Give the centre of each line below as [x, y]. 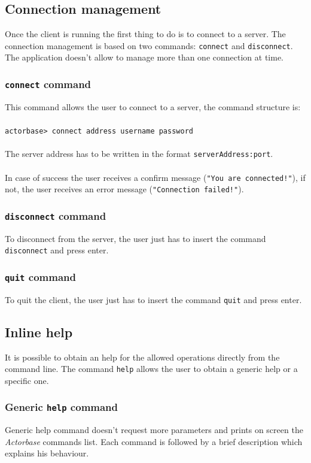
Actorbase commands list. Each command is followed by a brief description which [154, 441]
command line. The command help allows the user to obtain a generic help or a [151, 369]
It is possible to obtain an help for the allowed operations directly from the [142, 357]
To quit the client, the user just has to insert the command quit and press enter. [153, 299]
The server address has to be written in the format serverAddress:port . [139, 154]
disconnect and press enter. [57, 250]
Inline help [39, 332]
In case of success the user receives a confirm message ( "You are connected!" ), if [155, 177]
